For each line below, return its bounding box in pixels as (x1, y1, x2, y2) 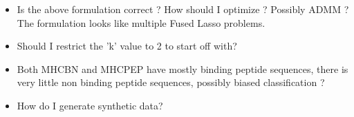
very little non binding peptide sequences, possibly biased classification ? (17, 75, 325, 89)
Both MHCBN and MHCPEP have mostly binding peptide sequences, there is (17, 61, 348, 76)
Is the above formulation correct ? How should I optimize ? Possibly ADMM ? (17, 2, 349, 16)
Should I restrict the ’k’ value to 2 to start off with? (17, 39, 237, 53)
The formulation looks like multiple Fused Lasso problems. (17, 15, 265, 30)
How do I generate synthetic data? (17, 98, 163, 112)
